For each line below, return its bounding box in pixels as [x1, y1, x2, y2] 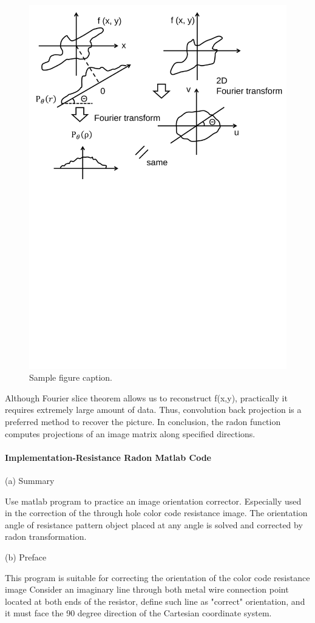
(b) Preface [5, 551, 47, 563]
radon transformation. [5, 530, 87, 543]
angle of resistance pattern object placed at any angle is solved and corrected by [5, 518, 303, 531]
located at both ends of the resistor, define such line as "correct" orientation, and [5, 594, 305, 607]
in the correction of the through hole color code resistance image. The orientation [5, 506, 308, 519]
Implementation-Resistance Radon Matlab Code [5, 451, 211, 463]
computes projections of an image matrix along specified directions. [5, 427, 256, 440]
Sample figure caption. [29, 371, 112, 384]
